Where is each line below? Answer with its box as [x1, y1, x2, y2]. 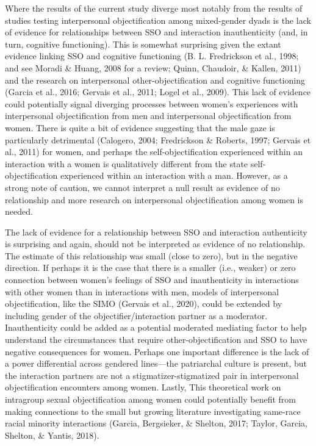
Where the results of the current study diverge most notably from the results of [5, 2, 303, 14]
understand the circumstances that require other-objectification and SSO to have [5, 333, 307, 346]
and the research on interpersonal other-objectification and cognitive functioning [5, 73, 305, 86]
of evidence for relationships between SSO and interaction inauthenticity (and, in [5, 26, 308, 38]
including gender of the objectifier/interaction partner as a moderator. [5, 309, 268, 322]
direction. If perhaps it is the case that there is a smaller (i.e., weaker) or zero [5, 261, 296, 274]
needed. [5, 205, 33, 218]
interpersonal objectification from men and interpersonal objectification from [5, 109, 292, 122]
